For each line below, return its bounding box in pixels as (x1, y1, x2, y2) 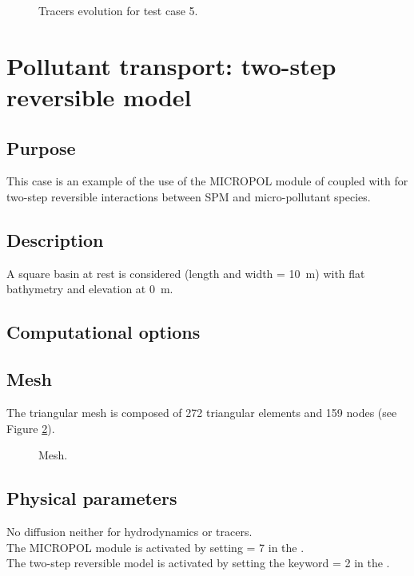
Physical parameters (6, 486, 177, 510)
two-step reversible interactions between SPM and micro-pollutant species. (6, 188, 371, 205)
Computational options (6, 320, 201, 344)
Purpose (6, 135, 76, 160)
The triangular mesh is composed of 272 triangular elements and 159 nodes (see (6, 403, 397, 420)
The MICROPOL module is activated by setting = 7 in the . (6, 538, 305, 555)
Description (6, 227, 104, 252)
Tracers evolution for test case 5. (38, 2, 198, 18)
